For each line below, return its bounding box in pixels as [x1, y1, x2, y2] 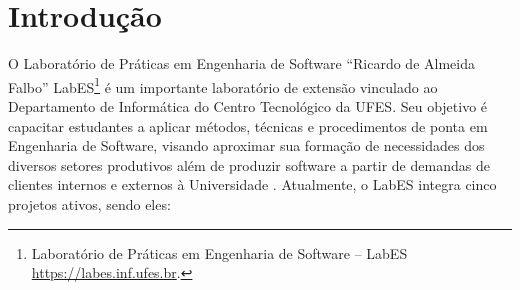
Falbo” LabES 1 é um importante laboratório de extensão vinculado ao [8, 73, 438, 97]
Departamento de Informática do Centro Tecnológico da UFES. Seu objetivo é [8, 95, 488, 116]
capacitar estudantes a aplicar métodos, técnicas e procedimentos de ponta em [8, 115, 488, 136]
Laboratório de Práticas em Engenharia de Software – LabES [31, 242, 408, 263]
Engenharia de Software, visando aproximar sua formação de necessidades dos [8, 135, 485, 156]
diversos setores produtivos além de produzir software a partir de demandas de [8, 154, 490, 175]
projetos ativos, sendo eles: [8, 193, 171, 214]
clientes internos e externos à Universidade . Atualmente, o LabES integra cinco [8, 174, 497, 195]
